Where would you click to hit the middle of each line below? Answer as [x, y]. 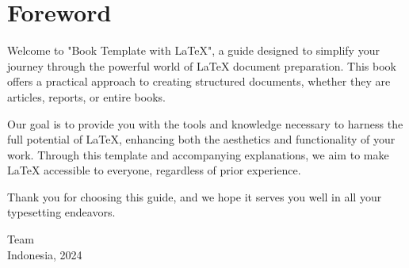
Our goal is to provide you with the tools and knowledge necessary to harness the [205, 123]
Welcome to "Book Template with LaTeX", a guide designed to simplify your [193, 50]
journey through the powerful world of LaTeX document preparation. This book [202, 65]
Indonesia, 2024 [45, 254]
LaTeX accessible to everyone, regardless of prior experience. [154, 170]
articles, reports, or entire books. [86, 96]
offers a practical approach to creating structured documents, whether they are [199, 81]
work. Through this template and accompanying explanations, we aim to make [198, 154]
